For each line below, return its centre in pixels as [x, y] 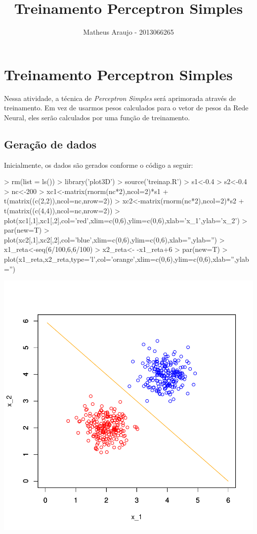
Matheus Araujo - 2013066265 [128, 32]
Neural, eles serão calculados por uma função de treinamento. [97, 117]
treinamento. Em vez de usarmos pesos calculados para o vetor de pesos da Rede [126, 108]
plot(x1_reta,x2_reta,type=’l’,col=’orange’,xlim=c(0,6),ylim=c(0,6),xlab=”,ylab [127, 259]
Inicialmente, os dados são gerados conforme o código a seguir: [99, 165]
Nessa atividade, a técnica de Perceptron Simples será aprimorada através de [120, 98]
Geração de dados [50, 144]
